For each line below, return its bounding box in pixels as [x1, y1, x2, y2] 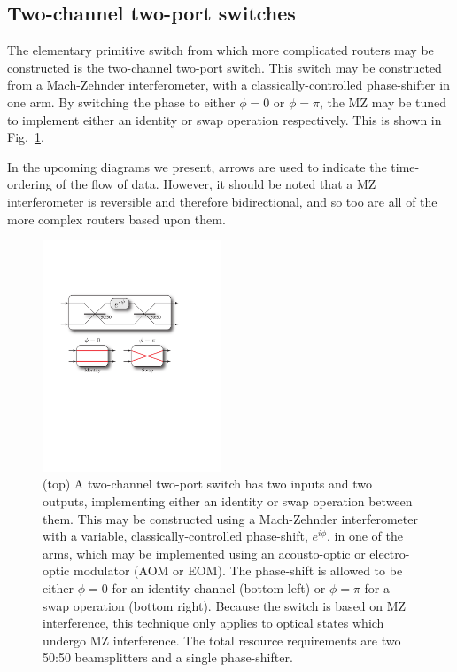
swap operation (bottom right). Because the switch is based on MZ [43, 596, 407, 614]
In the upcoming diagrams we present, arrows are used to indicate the [7, 157, 387, 176]
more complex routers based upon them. [7, 209, 226, 228]
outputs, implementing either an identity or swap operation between [43, 492, 413, 511]
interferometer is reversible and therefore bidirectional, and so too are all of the [7, 191, 438, 210]
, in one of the [327, 527, 403, 545]
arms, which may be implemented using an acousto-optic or [43, 543, 366, 562]
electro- [369, 543, 410, 562]
